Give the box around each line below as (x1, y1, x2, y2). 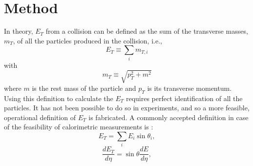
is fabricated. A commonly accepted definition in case (88, 112, 249, 122)
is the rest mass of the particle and (32, 83, 136, 93)
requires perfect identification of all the (126, 93, 243, 103)
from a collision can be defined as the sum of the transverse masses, (45, 26, 248, 36)
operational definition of (4, 112, 76, 122)
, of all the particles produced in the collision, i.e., (13, 35, 162, 45)
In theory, (4, 26, 33, 36)
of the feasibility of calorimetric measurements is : (4, 122, 153, 132)
